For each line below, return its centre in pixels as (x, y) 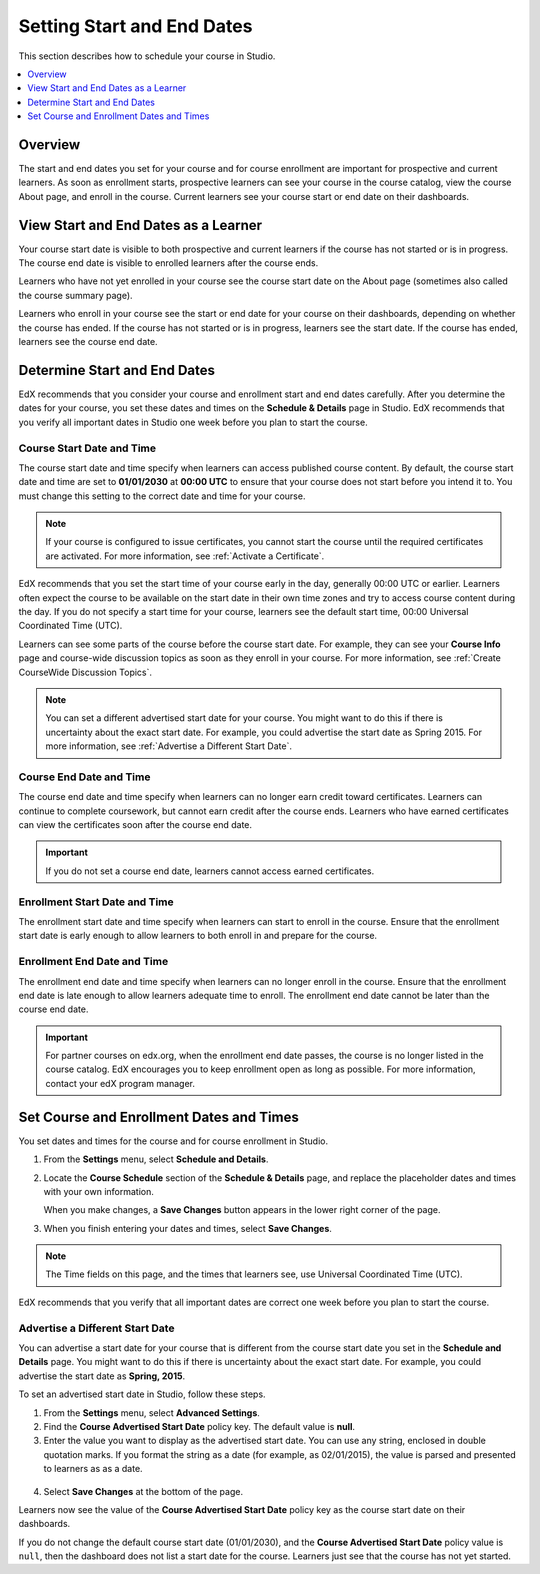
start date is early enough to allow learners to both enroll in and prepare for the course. (198, 936)
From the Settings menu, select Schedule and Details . (156, 1159)
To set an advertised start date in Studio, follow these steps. (142, 1394)
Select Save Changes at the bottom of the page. (143, 1491)
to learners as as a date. (93, 1469)
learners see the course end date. (88, 342)
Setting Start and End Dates (135, 26)
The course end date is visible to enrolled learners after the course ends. (168, 263)
